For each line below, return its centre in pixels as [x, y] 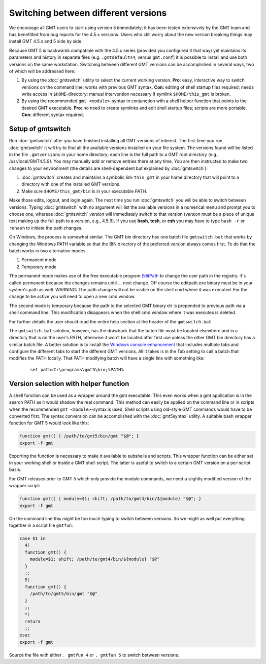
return [33, 621]
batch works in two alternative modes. [48, 251]
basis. [15, 469]
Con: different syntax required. [53, 115]
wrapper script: [25, 486]
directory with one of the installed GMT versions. [71, 184]
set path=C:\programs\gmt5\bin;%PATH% [77, 370]
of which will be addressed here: [42, 71]
